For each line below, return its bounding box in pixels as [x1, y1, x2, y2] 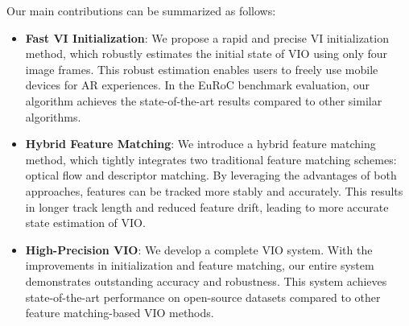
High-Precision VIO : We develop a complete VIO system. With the [25, 241, 373, 258]
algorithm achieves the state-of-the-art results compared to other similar [25, 92, 382, 109]
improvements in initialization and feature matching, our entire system [25, 257, 374, 274]
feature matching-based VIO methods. [25, 304, 214, 321]
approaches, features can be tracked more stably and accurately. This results [25, 182, 403, 199]
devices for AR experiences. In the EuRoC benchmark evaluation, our [25, 76, 370, 93]
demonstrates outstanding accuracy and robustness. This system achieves [25, 272, 387, 289]
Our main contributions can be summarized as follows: [6, 2, 276, 19]
